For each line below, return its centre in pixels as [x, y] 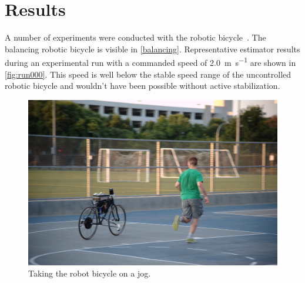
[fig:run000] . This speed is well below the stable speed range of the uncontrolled [148, 74]
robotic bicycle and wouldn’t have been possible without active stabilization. [143, 86]
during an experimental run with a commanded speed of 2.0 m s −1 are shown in [150, 61]
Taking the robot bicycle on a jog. [90, 273]
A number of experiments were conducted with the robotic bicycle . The [135, 37]
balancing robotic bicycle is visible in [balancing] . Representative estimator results [152, 49]
